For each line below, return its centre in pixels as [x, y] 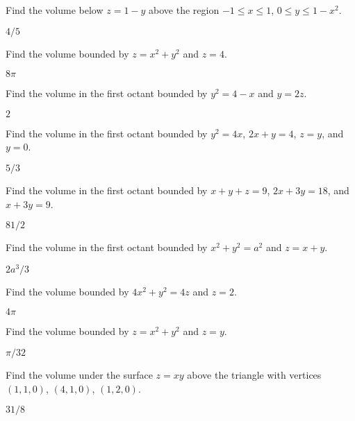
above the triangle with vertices [254, 375]
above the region [184, 10]
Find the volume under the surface [79, 375]
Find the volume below [55, 10]
